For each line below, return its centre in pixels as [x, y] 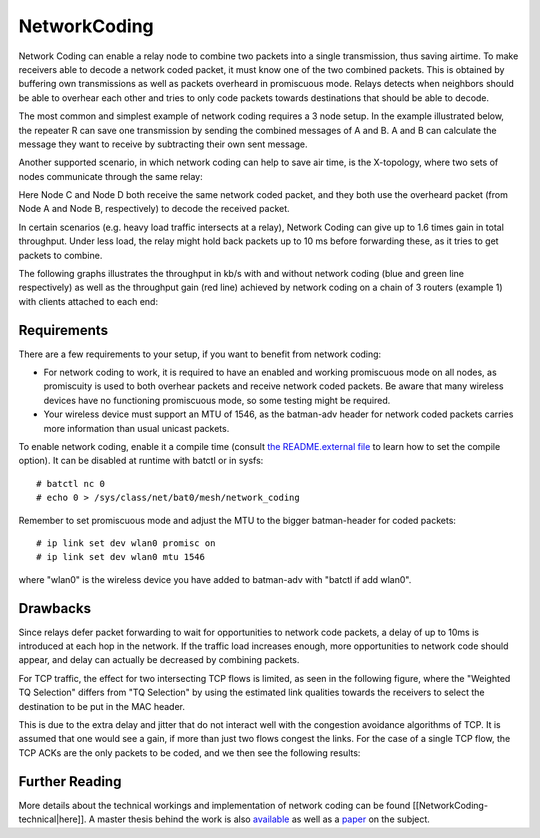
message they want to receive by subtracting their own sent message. [163, 144]
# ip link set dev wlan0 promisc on [126, 543]
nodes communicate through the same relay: [111, 176]
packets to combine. [60, 255]
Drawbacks [55, 608]
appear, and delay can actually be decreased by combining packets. [159, 660]
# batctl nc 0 [70, 483]
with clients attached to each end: [88, 301]
